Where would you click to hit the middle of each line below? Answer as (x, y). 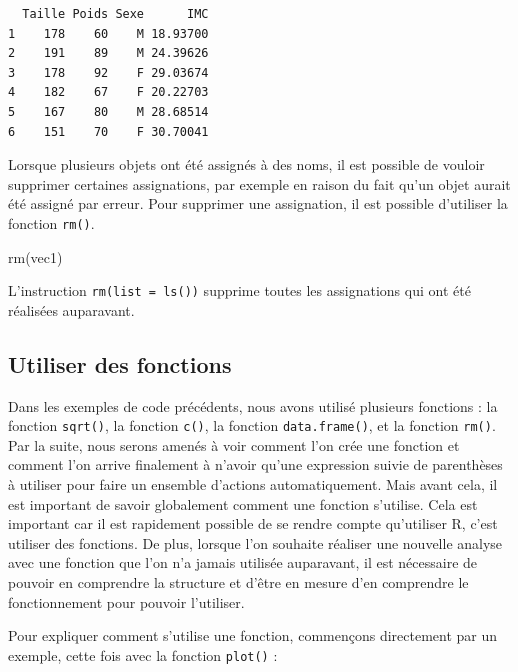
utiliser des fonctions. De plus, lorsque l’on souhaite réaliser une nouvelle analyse (255, 542)
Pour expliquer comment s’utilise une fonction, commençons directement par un (253, 635)
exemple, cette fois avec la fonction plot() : (143, 654)
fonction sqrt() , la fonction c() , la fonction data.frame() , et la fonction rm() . (252, 425)
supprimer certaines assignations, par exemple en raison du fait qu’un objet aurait (259, 183)
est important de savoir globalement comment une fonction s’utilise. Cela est (243, 503)
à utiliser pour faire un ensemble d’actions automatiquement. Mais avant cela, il (253, 484)
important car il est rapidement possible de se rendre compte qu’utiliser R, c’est (253, 523)
